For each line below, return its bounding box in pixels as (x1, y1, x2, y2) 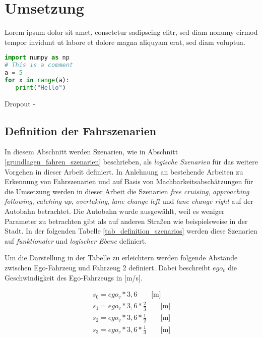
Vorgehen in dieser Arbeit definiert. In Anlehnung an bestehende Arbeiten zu (5, 166, 243, 177)
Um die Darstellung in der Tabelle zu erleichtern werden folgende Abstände (5, 252, 238, 263)
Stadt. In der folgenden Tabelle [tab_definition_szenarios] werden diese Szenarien (5, 226, 257, 236)
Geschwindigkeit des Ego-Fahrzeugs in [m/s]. (5, 272, 143, 283)
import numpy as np (5, 54, 70, 62)
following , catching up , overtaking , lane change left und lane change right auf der (5, 196, 253, 206)
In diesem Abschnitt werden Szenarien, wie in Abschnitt (5, 146, 178, 157)
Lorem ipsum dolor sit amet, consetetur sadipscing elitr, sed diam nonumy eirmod (5, 27, 258, 37)
